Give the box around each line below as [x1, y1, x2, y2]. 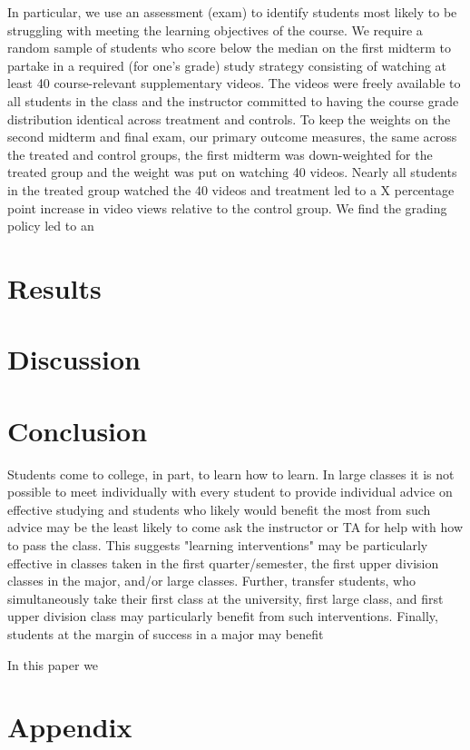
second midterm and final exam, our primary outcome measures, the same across [7, 127, 457, 146]
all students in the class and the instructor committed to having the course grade [7, 91, 459, 110]
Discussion [7, 340, 141, 378]
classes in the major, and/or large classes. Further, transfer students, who [7, 571, 416, 590]
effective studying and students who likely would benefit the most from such [7, 499, 431, 518]
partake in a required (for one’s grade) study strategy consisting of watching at [7, 55, 447, 74]
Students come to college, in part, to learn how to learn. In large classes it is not [7, 464, 455, 483]
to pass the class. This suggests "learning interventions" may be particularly [7, 535, 428, 554]
